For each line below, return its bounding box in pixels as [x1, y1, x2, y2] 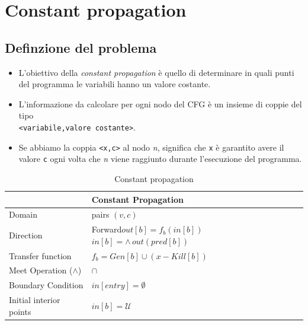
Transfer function [9, 249, 72, 262]
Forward [91, 223, 122, 235]
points [9, 305, 31, 317]
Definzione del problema [5, 38, 157, 56]
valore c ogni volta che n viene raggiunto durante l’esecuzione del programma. [18, 152, 302, 165]
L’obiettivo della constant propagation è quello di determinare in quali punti [18, 66, 294, 78]
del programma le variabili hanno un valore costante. [18, 78, 211, 90]
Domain [9, 208, 38, 221]
